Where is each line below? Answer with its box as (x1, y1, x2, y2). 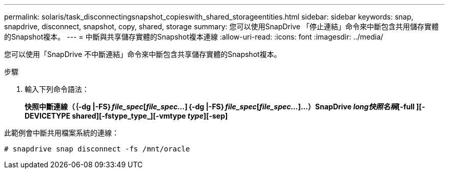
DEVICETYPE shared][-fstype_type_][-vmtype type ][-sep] (25, 111, 228, 120)
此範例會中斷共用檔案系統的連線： (4, 128, 119, 137)
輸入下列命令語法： (25, 85, 89, 93)
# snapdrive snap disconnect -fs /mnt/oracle (4, 145, 190, 153)
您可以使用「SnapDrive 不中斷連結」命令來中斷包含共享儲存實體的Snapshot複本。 (4, 50, 281, 59)
